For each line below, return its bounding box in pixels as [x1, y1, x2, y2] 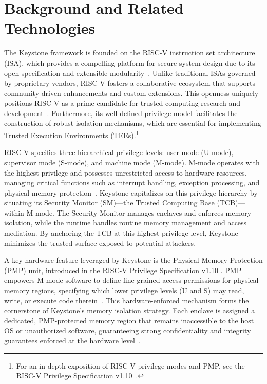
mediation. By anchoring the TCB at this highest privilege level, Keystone [4, 227, 238, 238]
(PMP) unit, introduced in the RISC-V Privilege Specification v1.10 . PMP [4, 264, 242, 275]
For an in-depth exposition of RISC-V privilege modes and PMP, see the [16, 360, 245, 371]
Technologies [4, 17, 96, 39]
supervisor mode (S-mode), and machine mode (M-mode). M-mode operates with [4, 157, 260, 167]
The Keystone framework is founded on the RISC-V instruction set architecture [4, 47, 255, 58]
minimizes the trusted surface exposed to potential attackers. [4, 237, 196, 248]
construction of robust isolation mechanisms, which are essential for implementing [4, 118, 261, 128]
